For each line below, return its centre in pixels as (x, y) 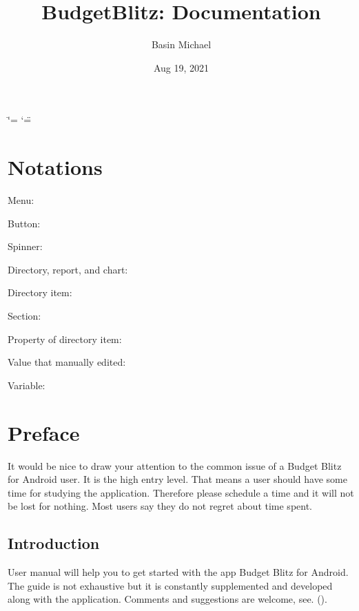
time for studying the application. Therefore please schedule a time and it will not (181, 492)
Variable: (27, 385)
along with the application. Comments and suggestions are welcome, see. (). (167, 599)
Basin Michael (181, 44)
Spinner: (25, 246)
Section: (24, 315)
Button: (24, 223)
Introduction (54, 543)
